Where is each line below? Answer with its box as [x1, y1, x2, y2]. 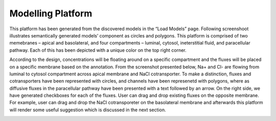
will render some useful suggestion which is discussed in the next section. [9, 107, 166, 113]
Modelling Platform [9, 8, 93, 19]
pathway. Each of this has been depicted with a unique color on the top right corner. [9, 47, 187, 53]
